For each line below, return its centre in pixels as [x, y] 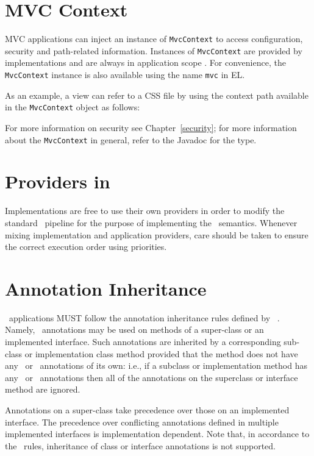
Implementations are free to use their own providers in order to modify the [145, 211]
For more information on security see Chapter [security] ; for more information [151, 127]
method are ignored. [43, 389]
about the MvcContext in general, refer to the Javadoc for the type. [131, 139]
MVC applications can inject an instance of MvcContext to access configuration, [154, 39]
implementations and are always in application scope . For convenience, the [145, 62]
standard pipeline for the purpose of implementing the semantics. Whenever [151, 222]
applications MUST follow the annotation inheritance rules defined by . [144, 317]
